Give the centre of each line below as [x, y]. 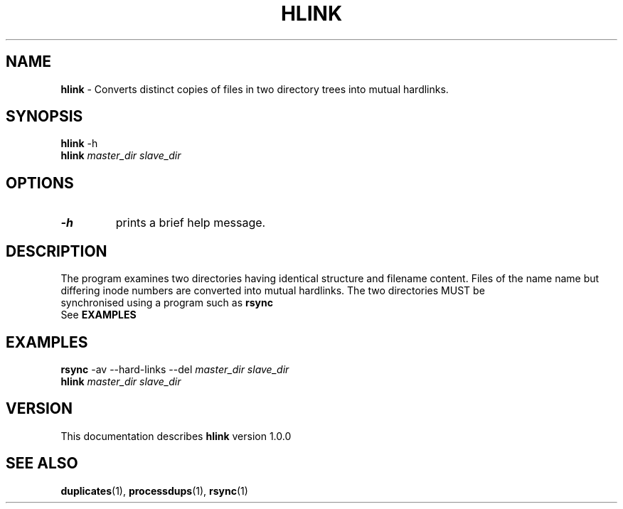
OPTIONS [40, 183]
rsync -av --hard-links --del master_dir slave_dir [175, 369]
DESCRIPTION [57, 251]
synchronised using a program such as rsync [167, 303]
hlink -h [79, 144]
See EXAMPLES [98, 315]
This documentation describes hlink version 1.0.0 [176, 436]
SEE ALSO [42, 464]
